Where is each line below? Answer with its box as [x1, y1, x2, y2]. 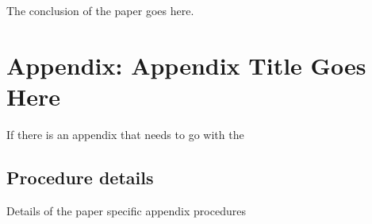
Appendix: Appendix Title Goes [6, 48, 366, 81]
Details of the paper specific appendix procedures [6, 202, 246, 218]
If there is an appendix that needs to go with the [6, 126, 244, 142]
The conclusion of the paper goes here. [6, 2, 194, 18]
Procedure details [6, 164, 154, 189]
